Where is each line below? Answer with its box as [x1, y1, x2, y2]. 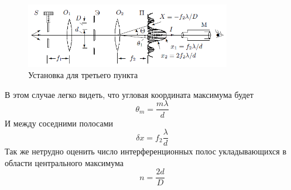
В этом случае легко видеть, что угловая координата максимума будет [5, 88, 254, 100]
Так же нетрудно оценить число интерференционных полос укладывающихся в [5, 145, 286, 157]
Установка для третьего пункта [28, 69, 138, 81]
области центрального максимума [5, 156, 124, 168]
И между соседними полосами [5, 117, 113, 129]
